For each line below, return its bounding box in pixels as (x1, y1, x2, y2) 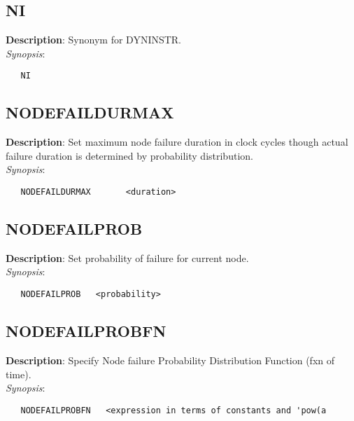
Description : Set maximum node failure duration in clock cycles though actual (6, 134, 348, 149)
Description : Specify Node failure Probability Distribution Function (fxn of (6, 352, 335, 367)
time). (6, 366, 31, 381)
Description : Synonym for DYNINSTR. (6, 32, 182, 47)
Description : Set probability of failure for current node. (6, 250, 249, 265)
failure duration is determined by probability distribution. (6, 148, 253, 163)
